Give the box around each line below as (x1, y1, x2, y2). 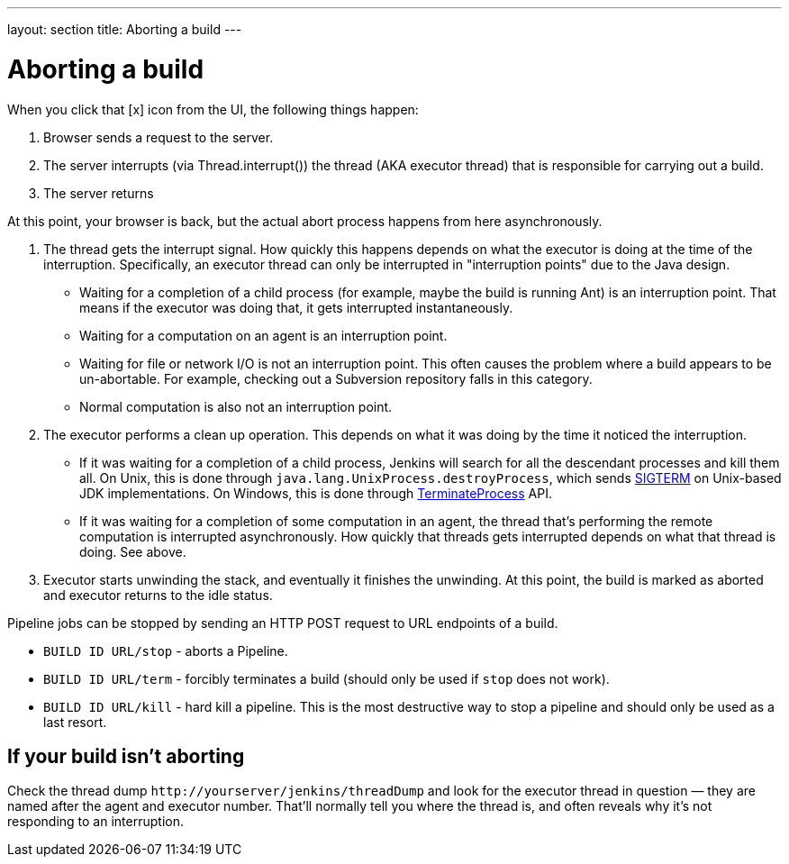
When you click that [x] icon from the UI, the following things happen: (7, 101, 419, 117)
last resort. (43, 714, 107, 730)
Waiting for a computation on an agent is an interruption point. (79, 327, 448, 343)
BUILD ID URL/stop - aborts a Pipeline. (43, 642, 288, 659)
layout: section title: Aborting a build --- (7, 22, 242, 37)
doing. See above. (79, 543, 186, 559)
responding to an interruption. (7, 814, 184, 830)
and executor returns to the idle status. (43, 587, 273, 603)
